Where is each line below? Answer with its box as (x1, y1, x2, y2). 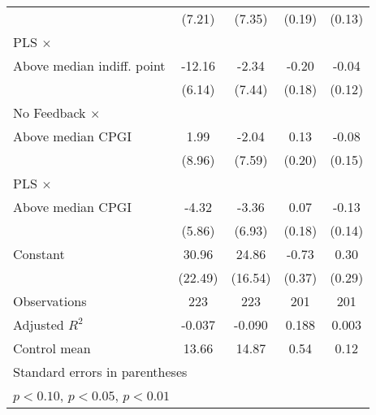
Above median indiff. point (13, 56, 166, 75)
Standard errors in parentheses (13, 362, 188, 381)
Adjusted (13, 315, 64, 334)
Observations (13, 292, 87, 310)
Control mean (13, 339, 91, 357)
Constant (13, 244, 65, 263)
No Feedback (13, 103, 86, 122)
